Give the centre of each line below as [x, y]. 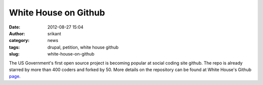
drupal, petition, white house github [83, 47]
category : [19, 41]
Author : [17, 33]
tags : [14, 47]
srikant [54, 33]
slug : [14, 54]
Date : [15, 27]
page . [15, 76]
